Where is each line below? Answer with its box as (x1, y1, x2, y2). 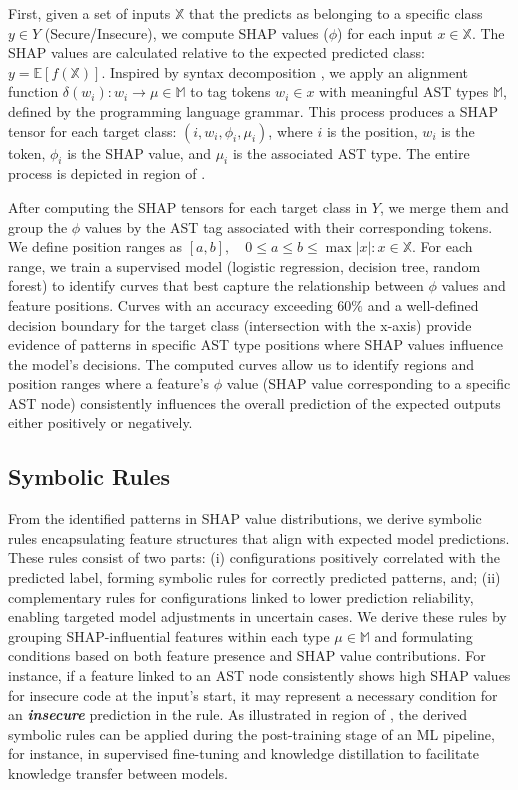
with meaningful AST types (319, 81, 489, 102)
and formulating (374, 625, 473, 646)
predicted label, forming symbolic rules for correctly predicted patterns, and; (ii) (8, 567, 501, 588)
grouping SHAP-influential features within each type (8, 625, 330, 646)
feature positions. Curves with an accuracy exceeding (8, 294, 333, 315)
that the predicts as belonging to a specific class (188, 3, 483, 23)
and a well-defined (367, 294, 479, 315)
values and (441, 275, 506, 296)
